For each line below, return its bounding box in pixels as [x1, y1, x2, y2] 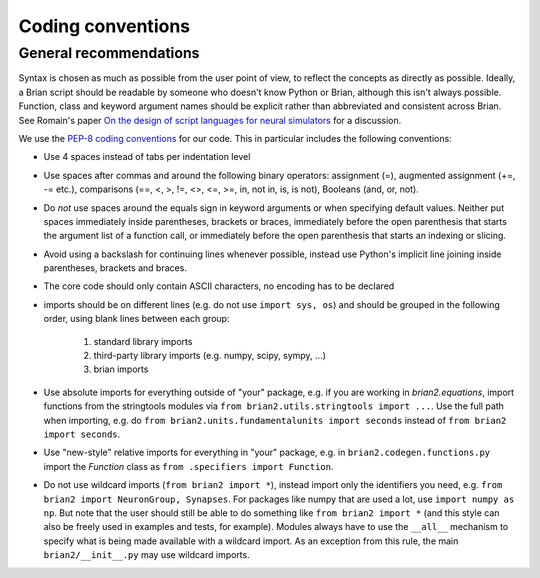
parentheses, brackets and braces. [43, 262, 187, 274]
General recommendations [18, 44, 200, 62]
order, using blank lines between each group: [43, 313, 230, 325]
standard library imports [93, 335, 193, 347]
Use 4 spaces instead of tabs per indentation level [43, 151, 251, 163]
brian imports [93, 363, 149, 375]
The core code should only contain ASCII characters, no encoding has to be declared [43, 280, 395, 292]
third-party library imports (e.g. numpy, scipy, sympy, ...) [93, 350, 327, 362]
